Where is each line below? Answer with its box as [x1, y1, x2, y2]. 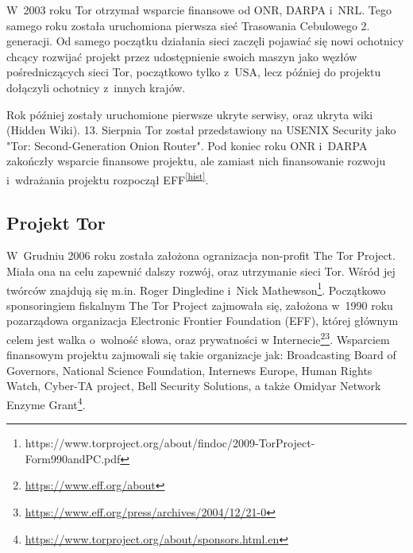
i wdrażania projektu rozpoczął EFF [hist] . [6, 168, 209, 188]
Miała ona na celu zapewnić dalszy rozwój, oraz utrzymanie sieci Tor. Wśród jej [6, 262, 396, 279]
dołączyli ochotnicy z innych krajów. [6, 79, 186, 95]
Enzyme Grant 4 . [6, 394, 86, 412]
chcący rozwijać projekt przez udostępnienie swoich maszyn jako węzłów [6, 48, 357, 64]
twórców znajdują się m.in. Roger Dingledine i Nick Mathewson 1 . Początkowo [6, 279, 386, 298]
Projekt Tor [6, 210, 106, 234]
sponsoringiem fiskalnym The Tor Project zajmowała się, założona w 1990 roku [6, 296, 393, 313]
